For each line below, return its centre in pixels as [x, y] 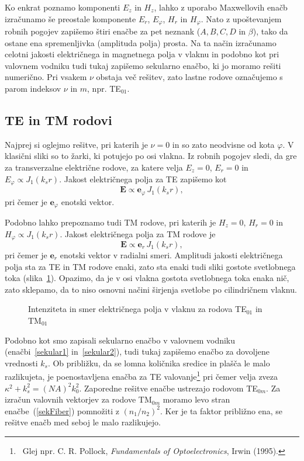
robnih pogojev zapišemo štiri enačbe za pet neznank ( [103, 31]
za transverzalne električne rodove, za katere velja [94, 167]
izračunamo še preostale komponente [70, 18]
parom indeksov [33, 89]
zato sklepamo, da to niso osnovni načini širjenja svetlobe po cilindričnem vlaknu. [151, 289]
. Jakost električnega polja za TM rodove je [138, 233]
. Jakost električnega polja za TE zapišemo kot [143, 178]
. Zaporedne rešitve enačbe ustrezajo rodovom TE [168, 388]
